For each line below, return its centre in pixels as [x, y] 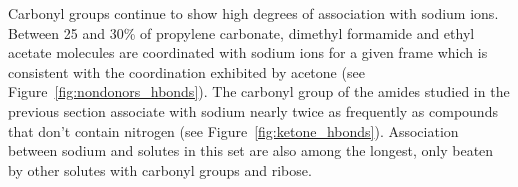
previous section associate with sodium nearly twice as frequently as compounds [253, 110]
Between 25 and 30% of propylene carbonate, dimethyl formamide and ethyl [241, 32]
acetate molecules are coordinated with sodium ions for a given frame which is [248, 52]
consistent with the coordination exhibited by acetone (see [186, 71]
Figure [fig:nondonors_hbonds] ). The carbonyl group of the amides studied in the [259, 91]
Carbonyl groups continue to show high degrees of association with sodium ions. [253, 13]
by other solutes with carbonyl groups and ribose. [160, 169]
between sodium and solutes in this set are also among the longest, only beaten [251, 150]
